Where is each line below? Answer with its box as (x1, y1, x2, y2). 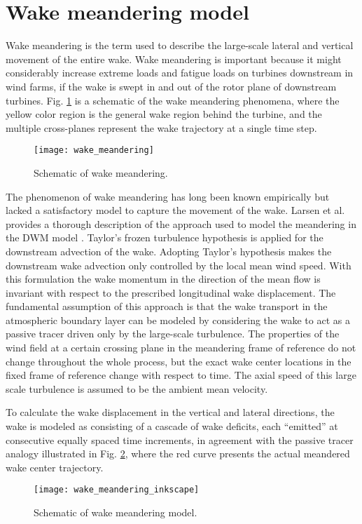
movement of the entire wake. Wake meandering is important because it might (6, 51, 342, 66)
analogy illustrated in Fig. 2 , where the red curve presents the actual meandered (6, 446, 350, 461)
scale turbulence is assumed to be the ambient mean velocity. (6, 381, 268, 396)
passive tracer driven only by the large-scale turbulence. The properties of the (6, 326, 340, 341)
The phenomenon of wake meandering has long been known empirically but (6, 189, 330, 203)
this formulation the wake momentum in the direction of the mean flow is (6, 271, 321, 286)
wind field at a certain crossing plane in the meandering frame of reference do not (6, 340, 356, 355)
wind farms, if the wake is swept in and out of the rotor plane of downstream (6, 79, 337, 93)
